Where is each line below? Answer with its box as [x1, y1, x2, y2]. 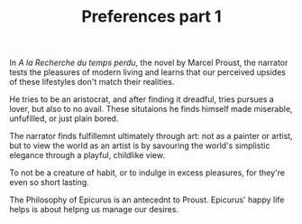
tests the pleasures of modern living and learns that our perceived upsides [9, 67, 287, 78]
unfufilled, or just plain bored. [9, 113, 119, 124]
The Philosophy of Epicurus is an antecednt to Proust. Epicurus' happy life [9, 194, 285, 205]
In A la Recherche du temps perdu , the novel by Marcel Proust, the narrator [9, 57, 288, 69]
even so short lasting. [9, 177, 90, 188]
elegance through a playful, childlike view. [9, 150, 165, 161]
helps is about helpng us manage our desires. [9, 204, 178, 215]
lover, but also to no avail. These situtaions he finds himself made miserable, [9, 104, 293, 115]
